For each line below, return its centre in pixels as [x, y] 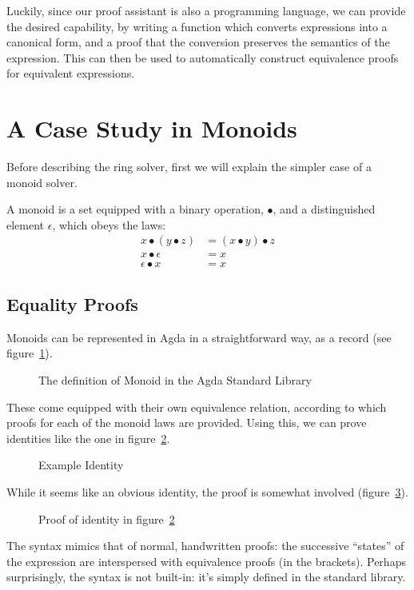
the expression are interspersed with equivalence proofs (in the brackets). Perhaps [206, 561]
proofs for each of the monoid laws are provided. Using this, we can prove [187, 423]
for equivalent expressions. [71, 73]
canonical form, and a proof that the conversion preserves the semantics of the [198, 42]
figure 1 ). [30, 353]
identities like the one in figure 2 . [88, 438]
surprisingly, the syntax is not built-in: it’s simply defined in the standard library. [206, 577]
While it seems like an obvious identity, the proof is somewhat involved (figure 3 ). [207, 491]
